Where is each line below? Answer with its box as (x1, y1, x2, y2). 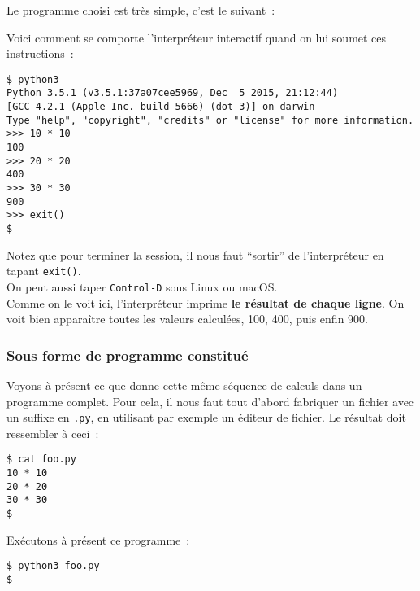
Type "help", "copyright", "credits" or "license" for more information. (6, 114, 414, 126)
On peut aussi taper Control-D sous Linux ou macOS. (6, 278, 278, 295)
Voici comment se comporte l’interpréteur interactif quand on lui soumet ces (6, 28, 387, 46)
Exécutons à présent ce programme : (6, 531, 190, 548)
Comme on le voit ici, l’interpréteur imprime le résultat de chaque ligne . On (6, 294, 405, 311)
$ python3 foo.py (6, 560, 100, 572)
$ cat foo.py (6, 453, 76, 466)
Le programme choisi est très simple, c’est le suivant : (6, 2, 275, 18)
